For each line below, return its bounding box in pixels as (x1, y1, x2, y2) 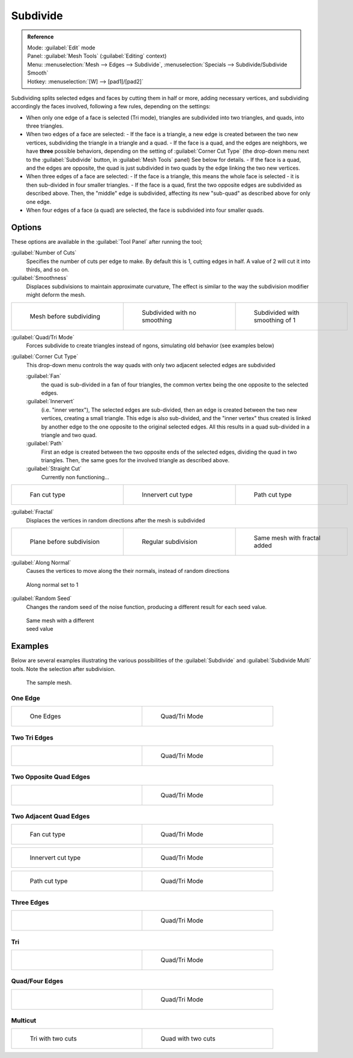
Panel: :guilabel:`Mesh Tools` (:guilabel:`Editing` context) (27, 52, 167, 60)
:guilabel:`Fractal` (11, 509, 54, 516)
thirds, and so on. (26, 266, 70, 273)
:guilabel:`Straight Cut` (26, 465, 82, 472)
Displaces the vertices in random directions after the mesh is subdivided (26, 516, 205, 524)
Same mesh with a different (26, 617, 94, 624)
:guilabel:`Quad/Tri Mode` (11, 333, 74, 341)
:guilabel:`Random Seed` (11, 595, 72, 602)
